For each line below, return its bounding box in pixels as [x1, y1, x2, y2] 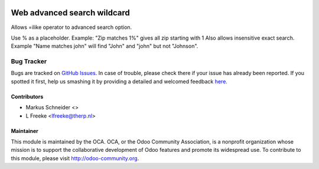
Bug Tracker [11, 57, 47, 66]
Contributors [11, 93, 44, 100]
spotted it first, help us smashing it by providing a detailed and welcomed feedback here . [11, 77, 227, 85]
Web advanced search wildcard [11, 8, 130, 18]
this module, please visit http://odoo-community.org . [11, 154, 139, 162]
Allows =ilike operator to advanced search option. [11, 24, 132, 31]
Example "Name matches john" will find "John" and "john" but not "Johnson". [11, 43, 198, 50]
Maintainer [11, 127, 38, 134]
